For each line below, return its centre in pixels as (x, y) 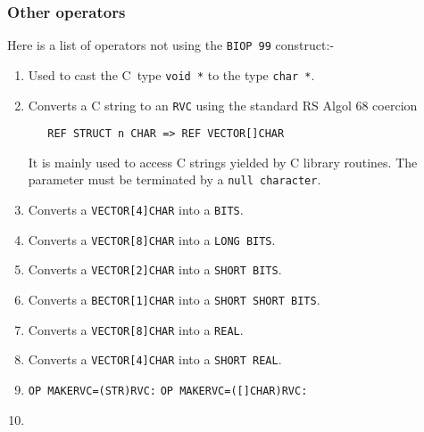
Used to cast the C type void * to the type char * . (171, 74)
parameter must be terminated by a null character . (175, 179)
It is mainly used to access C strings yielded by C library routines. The (223, 162)
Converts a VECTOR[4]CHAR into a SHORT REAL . (155, 359)
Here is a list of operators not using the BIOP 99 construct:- (171, 45)
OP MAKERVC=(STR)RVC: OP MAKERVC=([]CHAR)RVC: (168, 391)
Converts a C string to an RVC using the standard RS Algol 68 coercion (223, 105)
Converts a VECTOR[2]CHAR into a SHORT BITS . (155, 269)
